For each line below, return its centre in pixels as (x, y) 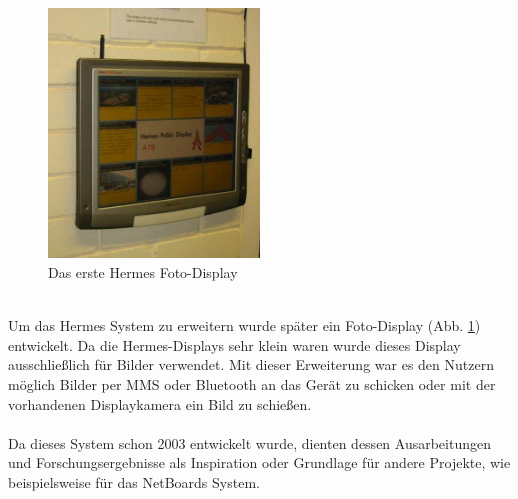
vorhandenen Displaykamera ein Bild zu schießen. (160, 403)
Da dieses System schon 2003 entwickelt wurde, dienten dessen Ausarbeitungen (249, 442)
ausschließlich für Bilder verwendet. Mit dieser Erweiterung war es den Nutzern (251, 364)
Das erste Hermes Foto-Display (143, 272)
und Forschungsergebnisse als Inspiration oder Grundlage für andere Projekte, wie (259, 462)
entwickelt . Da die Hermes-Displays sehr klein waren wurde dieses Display (234, 344)
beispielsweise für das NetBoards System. (134, 481)
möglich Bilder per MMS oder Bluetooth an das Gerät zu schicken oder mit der (252, 383)
